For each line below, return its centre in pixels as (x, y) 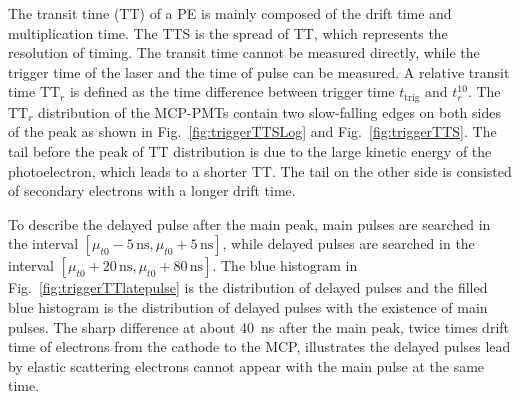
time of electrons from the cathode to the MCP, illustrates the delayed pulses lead (259, 346)
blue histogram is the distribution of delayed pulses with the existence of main (248, 306)
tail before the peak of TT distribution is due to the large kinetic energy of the (250, 151)
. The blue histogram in (285, 265)
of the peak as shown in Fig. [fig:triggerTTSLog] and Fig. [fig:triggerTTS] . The (252, 131)
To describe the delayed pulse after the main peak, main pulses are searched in (249, 223)
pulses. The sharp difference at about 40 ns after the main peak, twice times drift (259, 326)
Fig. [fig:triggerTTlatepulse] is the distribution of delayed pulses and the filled (248, 287)
